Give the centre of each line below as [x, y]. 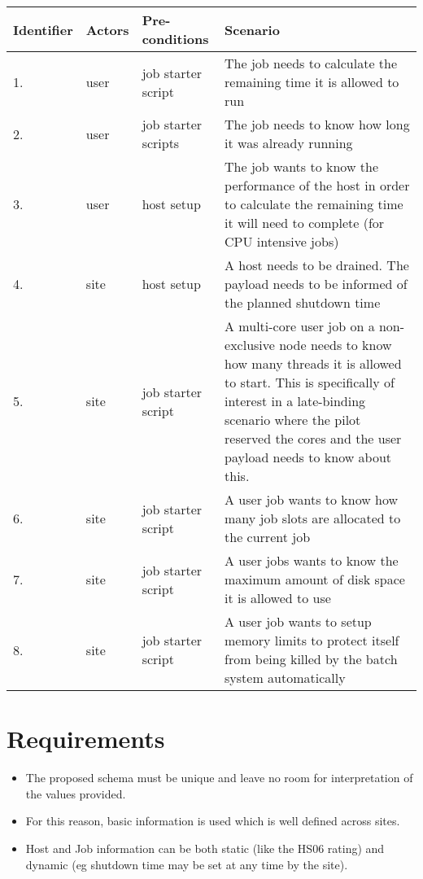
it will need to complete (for [305, 223]
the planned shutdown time [303, 302]
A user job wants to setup [298, 621]
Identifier [43, 29]
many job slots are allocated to [313, 518]
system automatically [285, 678]
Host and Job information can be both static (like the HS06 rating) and [205, 848]
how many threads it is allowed [313, 363]
